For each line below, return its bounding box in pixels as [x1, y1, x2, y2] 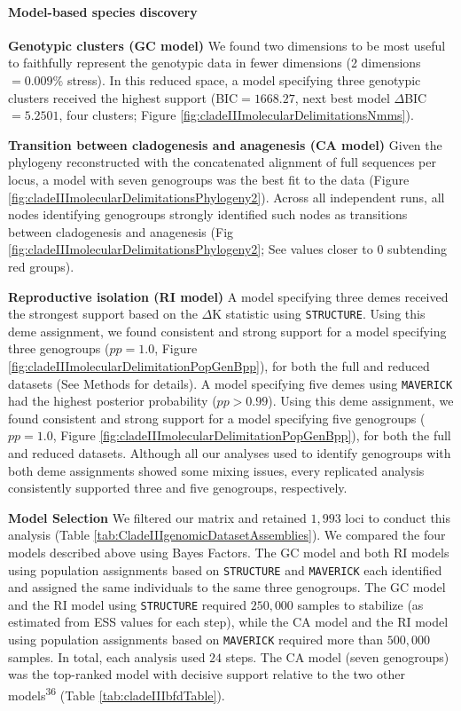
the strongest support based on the [8, 304, 198, 323]
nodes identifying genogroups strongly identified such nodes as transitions [8, 205, 408, 224]
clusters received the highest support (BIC [8, 88, 238, 107]
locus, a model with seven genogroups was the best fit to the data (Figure [8, 170, 410, 188]
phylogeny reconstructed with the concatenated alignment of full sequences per [8, 153, 436, 171]
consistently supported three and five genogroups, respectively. [8, 478, 348, 497]
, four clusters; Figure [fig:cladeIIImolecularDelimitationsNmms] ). [59, 106, 414, 124]
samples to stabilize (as [297, 595, 424, 613]
